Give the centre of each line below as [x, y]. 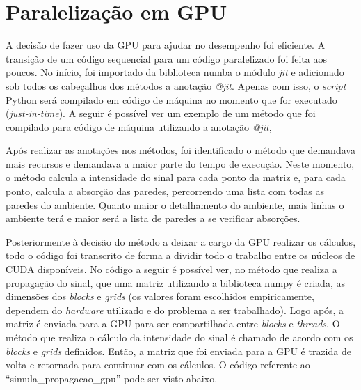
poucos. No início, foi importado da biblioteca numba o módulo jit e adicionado [175, 72]
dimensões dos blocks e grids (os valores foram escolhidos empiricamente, [160, 296]
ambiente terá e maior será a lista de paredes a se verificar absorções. [153, 218]
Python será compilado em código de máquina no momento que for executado [171, 99]
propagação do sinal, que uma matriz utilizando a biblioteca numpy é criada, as [175, 282]
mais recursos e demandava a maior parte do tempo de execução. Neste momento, [180, 163]
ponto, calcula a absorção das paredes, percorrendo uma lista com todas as [165, 191]
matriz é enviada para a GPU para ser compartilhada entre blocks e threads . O [173, 323]
